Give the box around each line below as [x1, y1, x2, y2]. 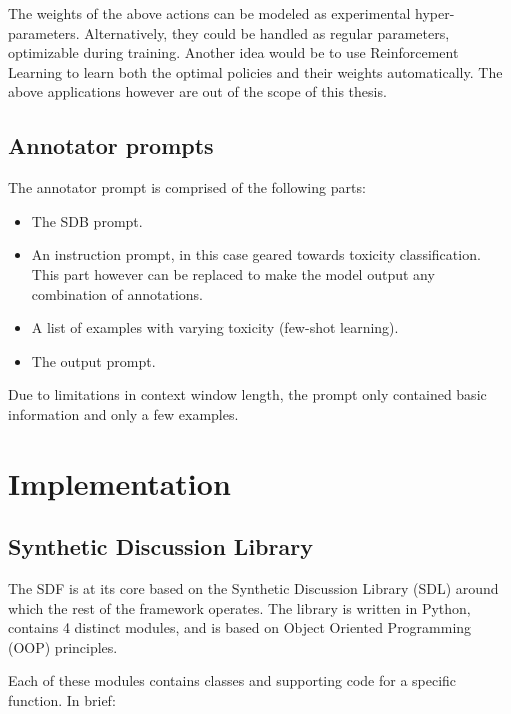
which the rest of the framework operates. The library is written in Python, [8, 597, 471, 618]
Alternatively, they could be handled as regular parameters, [84, 22, 450, 43]
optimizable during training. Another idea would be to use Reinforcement [8, 42, 459, 63]
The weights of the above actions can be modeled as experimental [8, 3, 411, 23]
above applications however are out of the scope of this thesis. [8, 81, 387, 102]
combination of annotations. [31, 283, 204, 304]
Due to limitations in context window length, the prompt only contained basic [8, 384, 487, 405]
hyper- [414, 3, 455, 23]
